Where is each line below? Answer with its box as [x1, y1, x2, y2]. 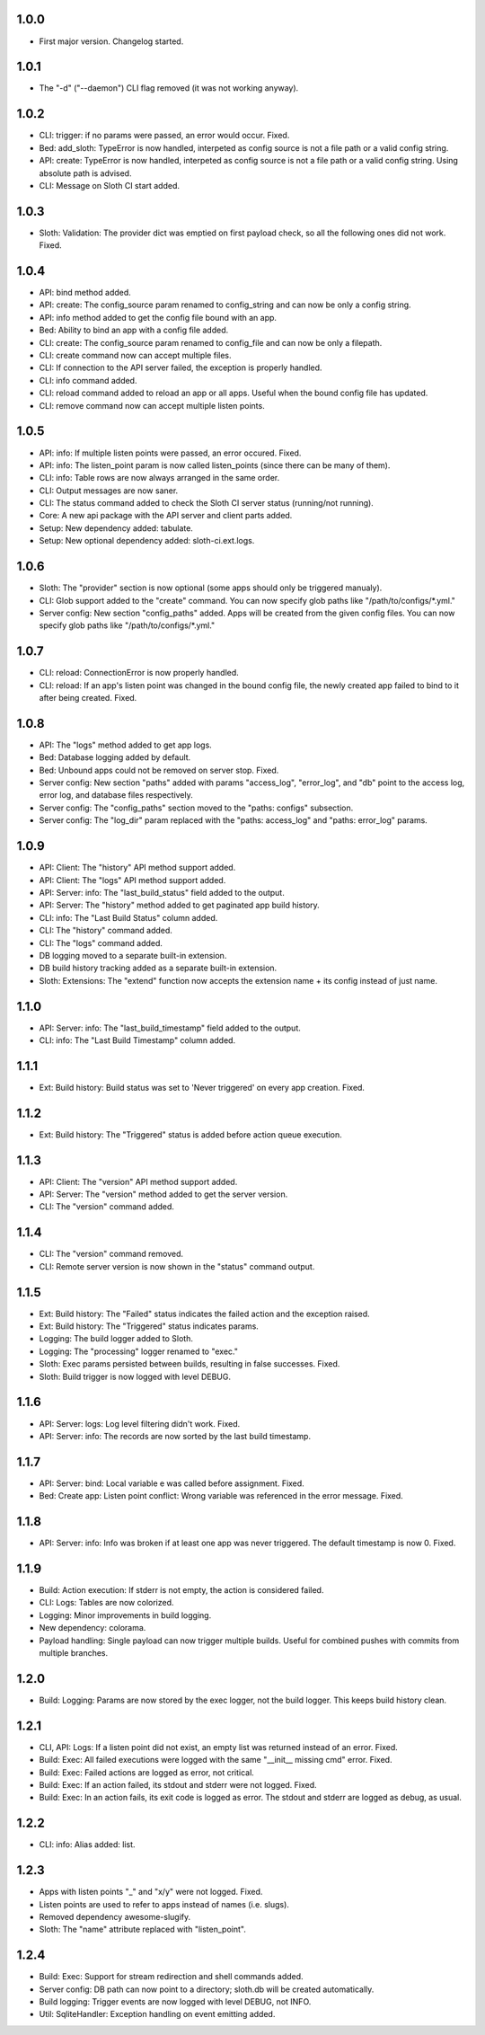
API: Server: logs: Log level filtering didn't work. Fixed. [39, 1418, 241, 1429]
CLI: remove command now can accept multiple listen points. [39, 400, 265, 411]
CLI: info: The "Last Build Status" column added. [39, 912, 218, 923]
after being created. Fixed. [39, 693, 137, 703]
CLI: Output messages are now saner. [39, 485, 179, 496]
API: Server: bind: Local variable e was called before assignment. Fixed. [39, 1478, 304, 1489]
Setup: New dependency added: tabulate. [39, 522, 193, 534]
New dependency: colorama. [39, 1623, 146, 1633]
